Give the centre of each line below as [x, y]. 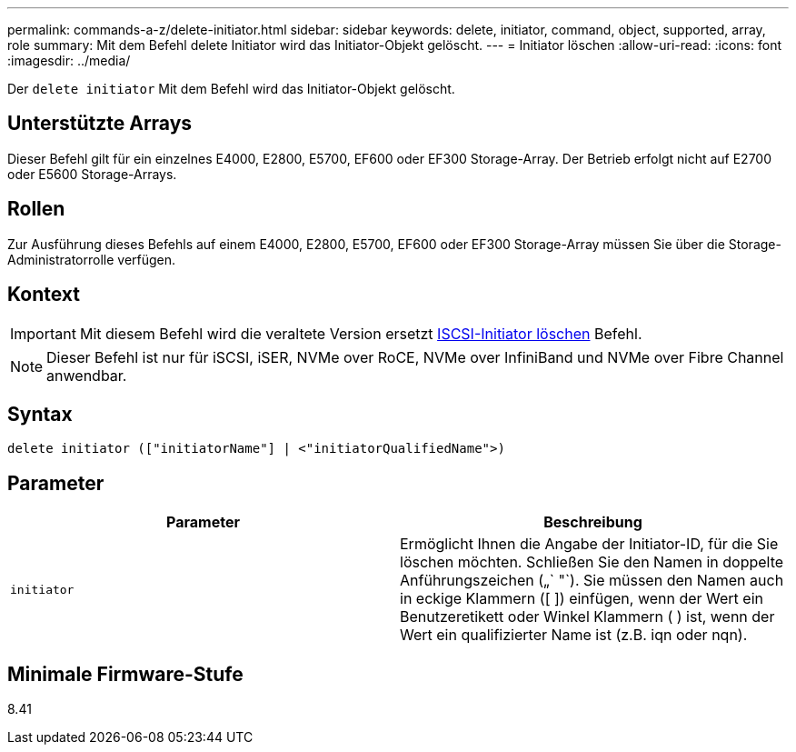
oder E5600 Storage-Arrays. [92, 174]
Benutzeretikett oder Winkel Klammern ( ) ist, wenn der [587, 617]
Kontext [44, 295]
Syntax [40, 414]
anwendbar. [87, 375]
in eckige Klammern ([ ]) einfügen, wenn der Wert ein [582, 599]
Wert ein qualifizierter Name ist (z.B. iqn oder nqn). [574, 635]
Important [43, 333]
